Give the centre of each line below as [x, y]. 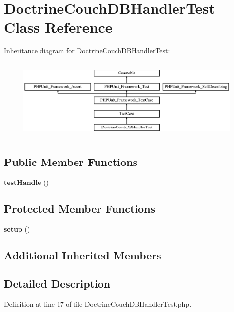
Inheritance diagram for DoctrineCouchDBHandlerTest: [87, 50]
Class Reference [58, 27]
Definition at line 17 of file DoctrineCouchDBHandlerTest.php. [98, 304]
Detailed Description [57, 284]
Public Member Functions [71, 161]
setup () [17, 229]
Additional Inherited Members [83, 255]
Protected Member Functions [80, 208]
